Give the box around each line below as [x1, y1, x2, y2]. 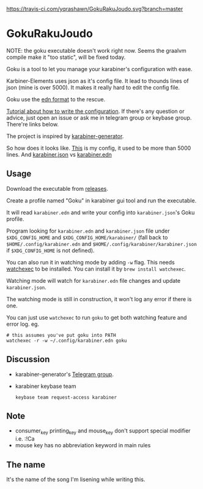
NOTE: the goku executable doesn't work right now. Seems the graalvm [6, 47, 186, 54]
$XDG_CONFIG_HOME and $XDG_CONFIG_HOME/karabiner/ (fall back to [6, 233, 168, 241]
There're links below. [6, 120, 59, 128]
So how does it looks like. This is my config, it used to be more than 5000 [6, 144, 191, 152]
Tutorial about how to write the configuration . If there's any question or [6, 107, 185, 115]
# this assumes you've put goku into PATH [6, 332, 116, 338]
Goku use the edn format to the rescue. [6, 95, 106, 103]
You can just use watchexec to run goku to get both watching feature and [6, 314, 187, 321]
